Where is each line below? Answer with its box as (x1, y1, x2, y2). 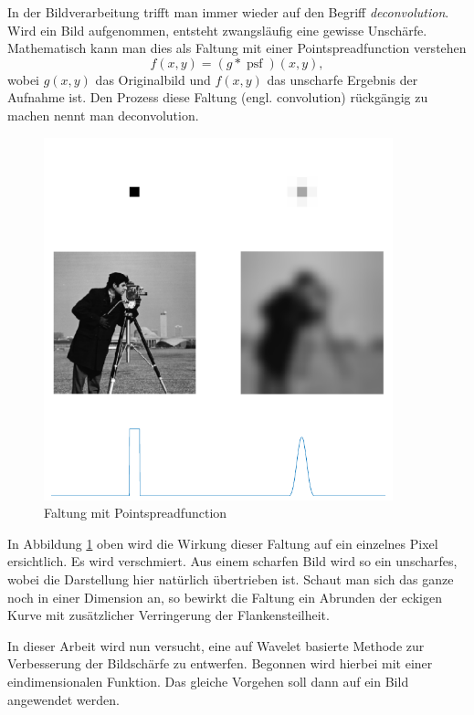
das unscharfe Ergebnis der (267, 69, 418, 89)
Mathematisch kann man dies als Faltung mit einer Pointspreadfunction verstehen (7, 38, 467, 58)
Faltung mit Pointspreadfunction (44, 503, 227, 522)
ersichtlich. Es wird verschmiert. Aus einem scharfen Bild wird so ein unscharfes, (7, 552, 458, 571)
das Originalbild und (95, 69, 211, 89)
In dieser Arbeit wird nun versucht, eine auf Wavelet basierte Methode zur (7, 636, 425, 655)
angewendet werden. (7, 689, 120, 709)
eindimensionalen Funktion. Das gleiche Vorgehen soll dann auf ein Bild (7, 671, 409, 690)
